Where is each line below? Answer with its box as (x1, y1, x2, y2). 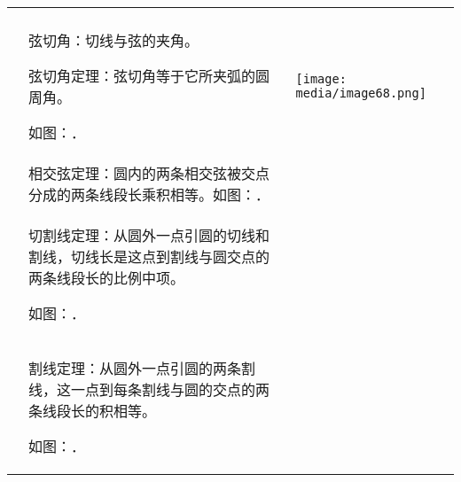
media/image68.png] (295, 86, 426, 100)
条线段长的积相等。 (28, 400, 157, 421)
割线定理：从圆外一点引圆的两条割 (28, 358, 256, 378)
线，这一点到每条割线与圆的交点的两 (28, 379, 270, 400)
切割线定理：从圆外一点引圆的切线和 (28, 225, 270, 245)
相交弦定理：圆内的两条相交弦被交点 (28, 163, 270, 183)
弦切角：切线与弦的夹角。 (28, 30, 199, 51)
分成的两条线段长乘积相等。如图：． (28, 184, 270, 205)
